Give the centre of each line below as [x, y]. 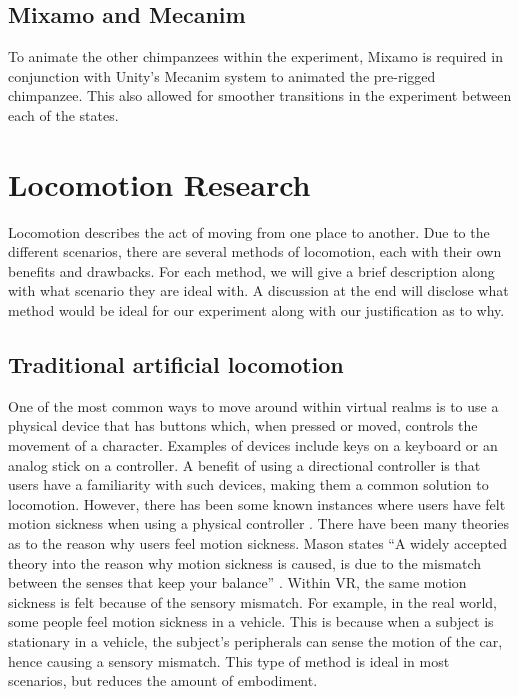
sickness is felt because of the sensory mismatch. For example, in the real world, [252, 601]
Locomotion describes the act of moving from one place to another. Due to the [249, 231]
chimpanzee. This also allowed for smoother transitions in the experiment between [260, 95]
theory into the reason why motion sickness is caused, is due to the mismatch [245, 562]
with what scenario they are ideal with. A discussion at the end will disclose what [258, 290]
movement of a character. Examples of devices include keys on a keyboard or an [253, 445]
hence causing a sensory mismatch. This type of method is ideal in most [229, 660]
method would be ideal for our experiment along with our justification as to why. [256, 310]
